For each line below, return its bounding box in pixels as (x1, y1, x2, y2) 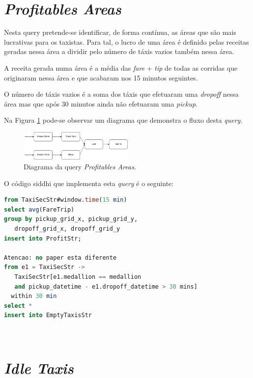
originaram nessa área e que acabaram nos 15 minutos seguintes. (4, 72, 198, 82)
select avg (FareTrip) (4, 206, 75, 213)
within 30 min (11, 293, 57, 300)
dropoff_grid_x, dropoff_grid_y (14, 225, 120, 233)
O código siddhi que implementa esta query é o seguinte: (4, 178, 174, 188)
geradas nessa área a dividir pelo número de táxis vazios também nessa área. (4, 46, 234, 56)
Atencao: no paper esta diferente (4, 254, 117, 261)
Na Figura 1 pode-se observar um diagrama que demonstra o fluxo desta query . (4, 115, 243, 125)
